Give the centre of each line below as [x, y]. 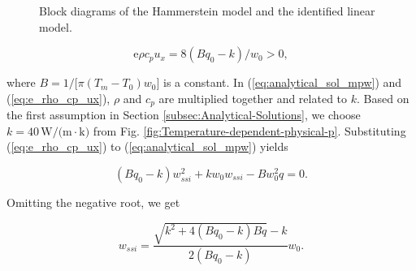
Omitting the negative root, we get [93, 202]
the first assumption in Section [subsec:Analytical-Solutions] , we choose [184, 115]
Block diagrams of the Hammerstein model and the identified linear [207, 11]
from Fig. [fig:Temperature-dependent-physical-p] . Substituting [249, 130]
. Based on [383, 98]
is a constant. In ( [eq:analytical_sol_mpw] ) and [283, 82]
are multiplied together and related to [253, 98]
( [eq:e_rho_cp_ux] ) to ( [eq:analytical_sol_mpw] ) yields [147, 146]
